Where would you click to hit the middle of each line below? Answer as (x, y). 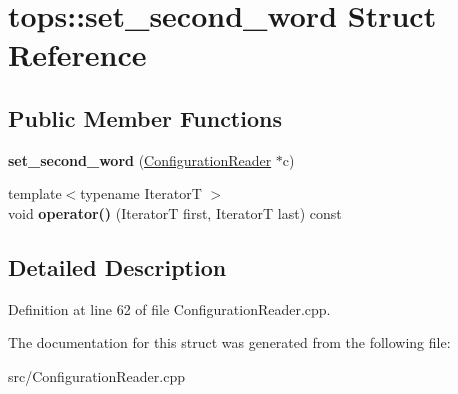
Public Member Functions (145, 117)
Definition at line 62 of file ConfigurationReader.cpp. (169, 308)
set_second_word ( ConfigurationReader (140, 159)
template (35, 193)
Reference (77, 54)
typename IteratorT (141, 193)
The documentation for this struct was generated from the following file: (229, 342)
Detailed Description (117, 266)
